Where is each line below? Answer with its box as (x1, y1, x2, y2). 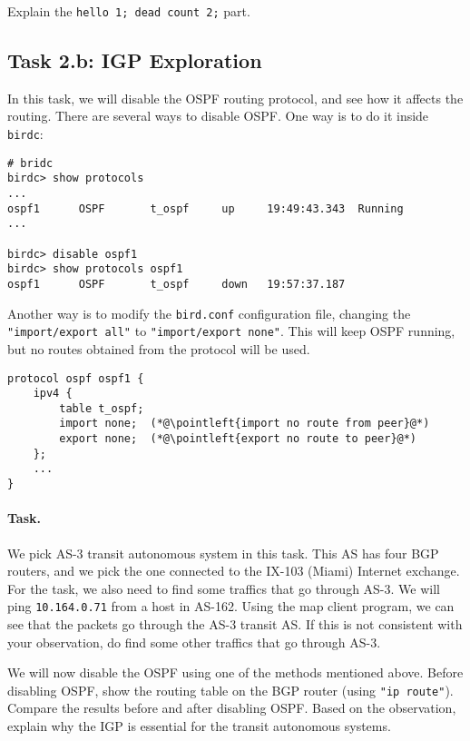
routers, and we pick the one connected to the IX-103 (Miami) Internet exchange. (7, 561, 460, 580)
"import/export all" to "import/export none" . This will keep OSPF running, (7, 321, 455, 341)
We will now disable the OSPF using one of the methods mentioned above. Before (7, 663, 464, 682)
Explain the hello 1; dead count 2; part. (7, 2, 250, 20)
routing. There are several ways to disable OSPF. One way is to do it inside (7, 106, 429, 125)
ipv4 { (33, 387, 73, 400)
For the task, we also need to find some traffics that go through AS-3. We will (7, 578, 440, 598)
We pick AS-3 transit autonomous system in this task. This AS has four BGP (7, 543, 439, 562)
